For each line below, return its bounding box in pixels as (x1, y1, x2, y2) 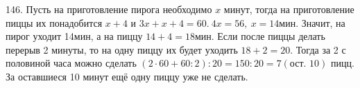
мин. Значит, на (279, 15, 345, 30)
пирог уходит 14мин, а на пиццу (6, 29, 143, 43)
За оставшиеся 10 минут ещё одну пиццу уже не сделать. (6, 69, 248, 83)
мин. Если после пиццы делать (194, 29, 325, 43)
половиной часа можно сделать (6, 56, 137, 70)
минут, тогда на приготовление (223, 2, 354, 16)
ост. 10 (289, 59, 320, 69)
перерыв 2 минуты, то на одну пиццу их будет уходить (6, 42, 238, 56)
